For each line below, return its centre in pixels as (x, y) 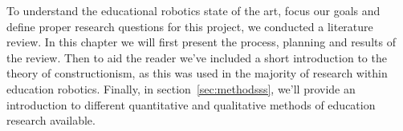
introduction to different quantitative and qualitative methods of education (191, 104)
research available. (51, 120)
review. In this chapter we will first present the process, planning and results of (201, 42)
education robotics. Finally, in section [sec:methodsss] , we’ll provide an (181, 88)
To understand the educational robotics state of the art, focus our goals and (193, 10)
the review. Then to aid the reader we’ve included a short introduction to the (197, 57)
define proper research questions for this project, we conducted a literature (190, 26)
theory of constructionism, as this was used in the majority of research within (197, 73)
